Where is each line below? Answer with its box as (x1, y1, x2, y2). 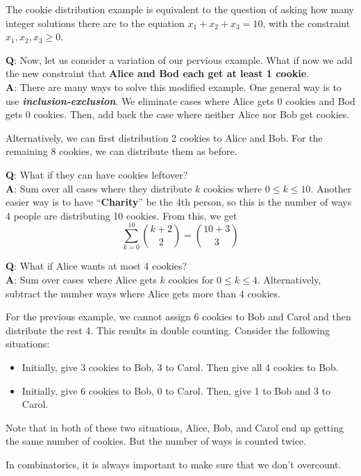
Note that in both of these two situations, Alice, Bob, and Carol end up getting (6, 420, 344, 434)
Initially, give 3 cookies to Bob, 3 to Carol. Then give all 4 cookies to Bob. (22, 360, 339, 374)
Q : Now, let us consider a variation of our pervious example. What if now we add (6, 52, 353, 67)
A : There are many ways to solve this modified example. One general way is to (6, 79, 342, 94)
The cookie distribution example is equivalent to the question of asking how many (6, 2, 355, 16)
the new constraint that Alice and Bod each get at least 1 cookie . (6, 66, 310, 81)
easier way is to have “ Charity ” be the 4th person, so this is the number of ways (6, 195, 352, 209)
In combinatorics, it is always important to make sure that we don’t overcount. (6, 457, 342, 471)
